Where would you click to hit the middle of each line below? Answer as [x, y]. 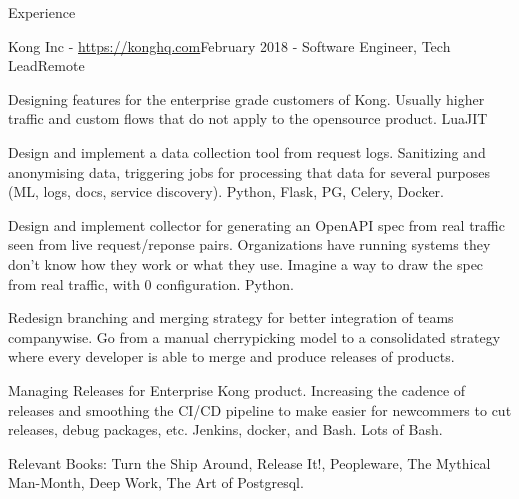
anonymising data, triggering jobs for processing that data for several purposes [249, 171]
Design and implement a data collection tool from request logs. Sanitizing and [247, 151]
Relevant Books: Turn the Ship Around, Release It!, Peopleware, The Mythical [249, 462]
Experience [42, 12]
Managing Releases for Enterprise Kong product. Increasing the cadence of [237, 389]
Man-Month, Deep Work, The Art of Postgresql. [156, 482]
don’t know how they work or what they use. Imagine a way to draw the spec [246, 263]
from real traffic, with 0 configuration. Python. [151, 283]
